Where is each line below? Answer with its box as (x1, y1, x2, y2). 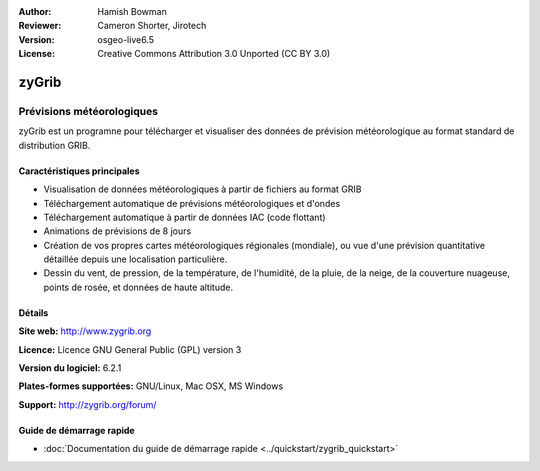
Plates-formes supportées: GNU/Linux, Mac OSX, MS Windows (18, 380, 284, 392)
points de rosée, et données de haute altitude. (43, 281, 234, 293)
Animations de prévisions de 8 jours (43, 225, 192, 237)
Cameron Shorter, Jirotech (97, 20, 207, 32)
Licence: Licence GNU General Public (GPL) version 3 (18, 343, 242, 355)
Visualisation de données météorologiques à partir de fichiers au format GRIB (43, 183, 362, 195)
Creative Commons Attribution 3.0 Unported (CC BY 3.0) (97, 48, 331, 60)
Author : (18, 6, 52, 17)
